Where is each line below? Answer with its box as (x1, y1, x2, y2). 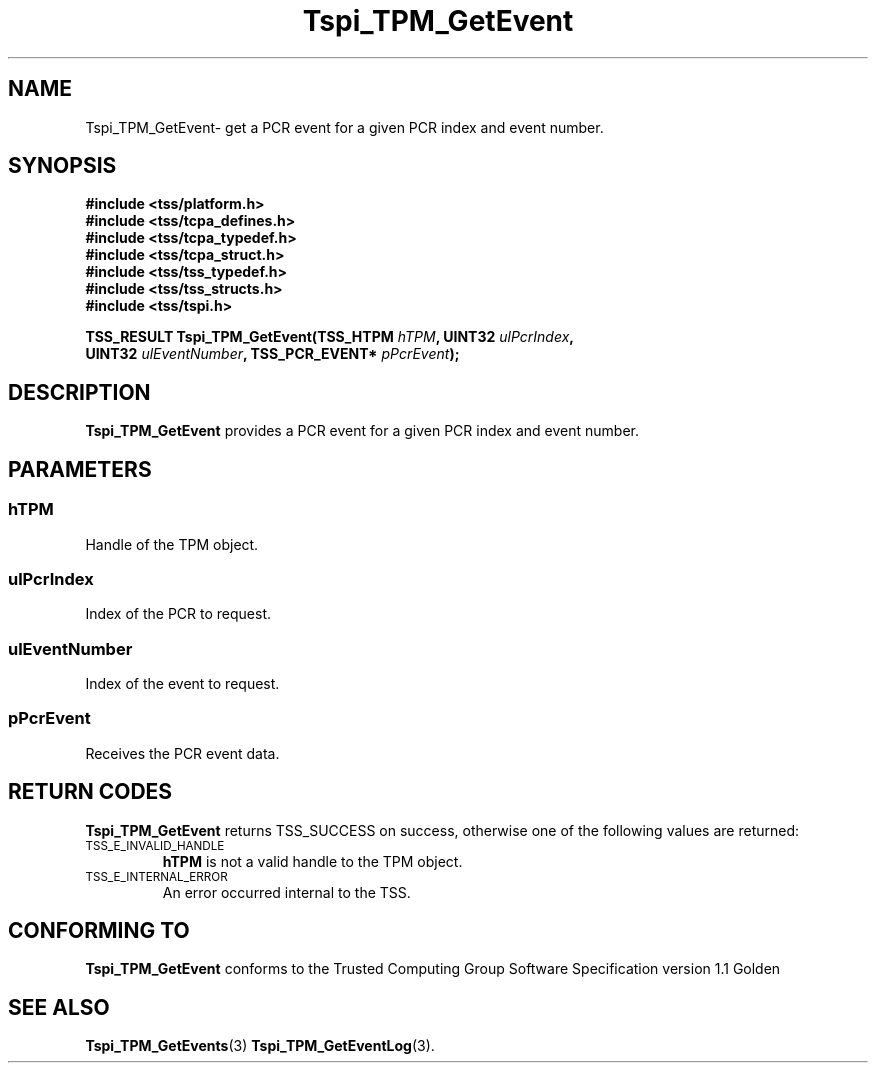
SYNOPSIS (8, 153, 117, 179)
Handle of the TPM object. (85, 535, 259, 553)
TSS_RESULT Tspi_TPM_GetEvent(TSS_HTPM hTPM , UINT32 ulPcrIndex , (85, 328, 574, 346)
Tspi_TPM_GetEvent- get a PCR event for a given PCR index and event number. (85, 118, 604, 136)
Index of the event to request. (85, 675, 280, 692)
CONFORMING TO (8, 918, 190, 944)
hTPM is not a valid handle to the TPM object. (162, 852, 463, 870)
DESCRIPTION (8, 379, 151, 405)
